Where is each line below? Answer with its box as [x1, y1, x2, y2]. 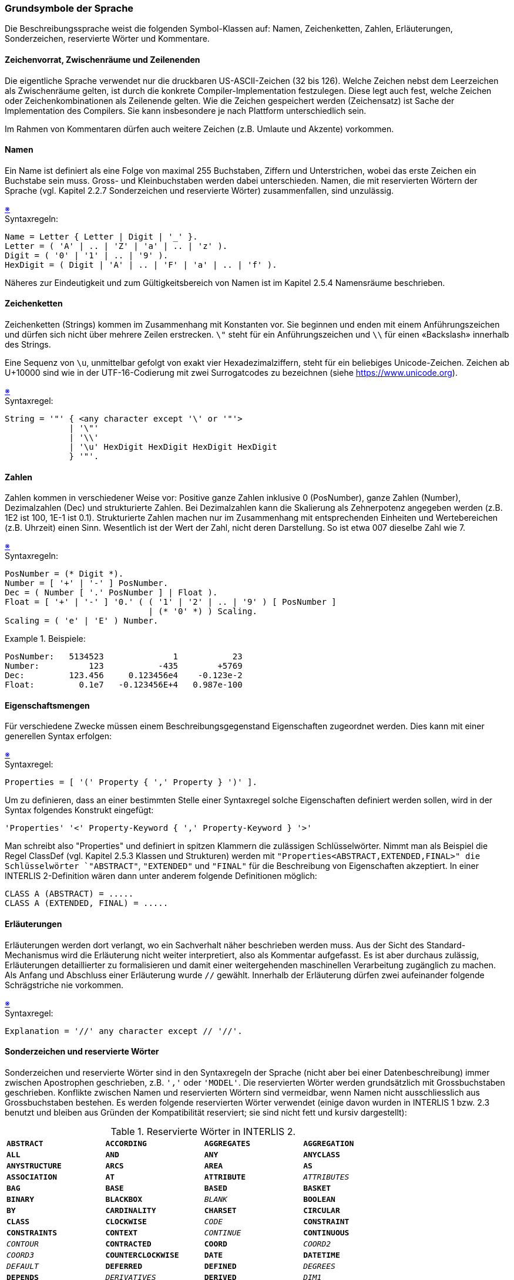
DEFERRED [105, 1261, 142, 1271]
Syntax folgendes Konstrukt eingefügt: [5, 805, 154, 816]
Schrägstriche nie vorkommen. [5, 979, 124, 990]
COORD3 [6, 1250, 34, 1259]
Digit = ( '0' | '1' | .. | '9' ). [5, 250, 169, 260]
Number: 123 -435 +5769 [5, 661, 243, 671]
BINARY [6, 1194, 34, 1204]
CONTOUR [6, 1239, 39, 1248]
